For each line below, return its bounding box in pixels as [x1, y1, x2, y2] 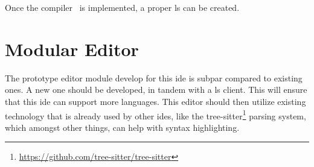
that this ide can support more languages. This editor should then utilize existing [5, 95, 306, 107]
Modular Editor [5, 36, 139, 61]
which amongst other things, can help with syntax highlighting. [5, 121, 240, 133]
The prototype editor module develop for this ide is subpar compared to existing [5, 71, 303, 84]
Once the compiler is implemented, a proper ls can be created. [5, 1, 240, 13]
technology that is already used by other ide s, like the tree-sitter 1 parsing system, [5, 107, 306, 122]
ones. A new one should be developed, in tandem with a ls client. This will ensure [5, 83, 307, 96]
